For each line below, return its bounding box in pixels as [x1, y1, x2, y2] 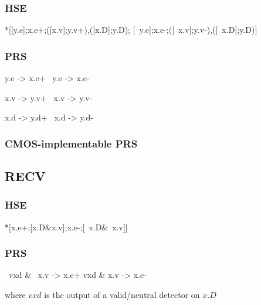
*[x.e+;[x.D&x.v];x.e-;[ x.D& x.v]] [5, 220, 128, 233]
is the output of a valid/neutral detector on [44, 289, 200, 301]
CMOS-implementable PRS [5, 136, 138, 150]
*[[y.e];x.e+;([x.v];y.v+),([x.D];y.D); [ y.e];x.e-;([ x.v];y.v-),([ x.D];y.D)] [5, 24, 257, 36]
